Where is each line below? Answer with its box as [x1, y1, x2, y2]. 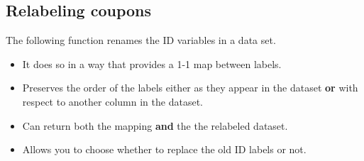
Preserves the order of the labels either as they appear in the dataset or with [22, 80, 358, 95]
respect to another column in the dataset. [22, 94, 203, 109]
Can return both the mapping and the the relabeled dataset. [22, 118, 288, 133]
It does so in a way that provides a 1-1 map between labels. [22, 56, 282, 71]
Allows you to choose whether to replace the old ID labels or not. [22, 142, 307, 157]
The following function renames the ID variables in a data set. [6, 33, 276, 48]
